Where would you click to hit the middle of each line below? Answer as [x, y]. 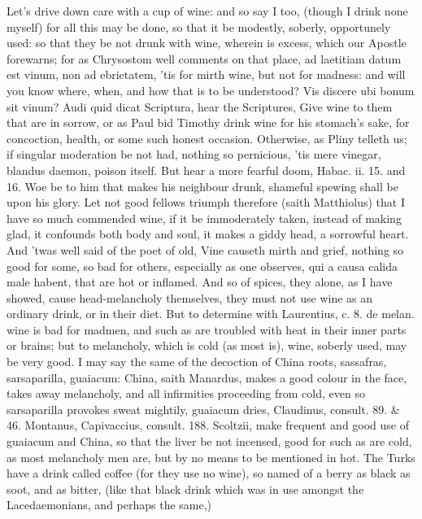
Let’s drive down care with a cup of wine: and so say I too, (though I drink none [207, 11]
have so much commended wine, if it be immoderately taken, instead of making [204, 218]
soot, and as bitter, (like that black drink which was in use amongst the [185, 488]
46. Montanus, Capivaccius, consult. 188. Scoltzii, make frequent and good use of [208, 425]
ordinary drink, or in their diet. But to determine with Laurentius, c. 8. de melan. [211, 314]
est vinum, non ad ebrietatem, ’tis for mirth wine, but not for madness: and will [206, 74]
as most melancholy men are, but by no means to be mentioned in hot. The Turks [211, 457]
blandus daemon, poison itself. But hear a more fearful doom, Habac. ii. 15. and [206, 170]
